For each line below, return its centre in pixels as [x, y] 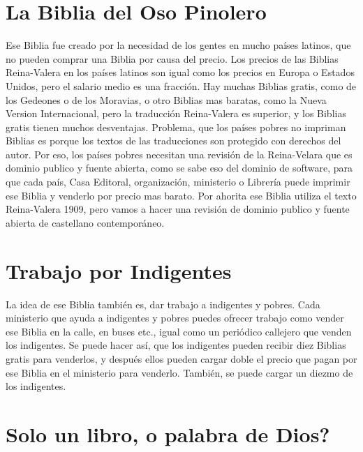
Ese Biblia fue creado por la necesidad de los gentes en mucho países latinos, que [178, 45]
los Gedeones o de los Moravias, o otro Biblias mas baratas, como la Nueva [166, 99]
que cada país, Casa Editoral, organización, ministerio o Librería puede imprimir [178, 182]
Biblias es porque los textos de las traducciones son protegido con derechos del [173, 141]
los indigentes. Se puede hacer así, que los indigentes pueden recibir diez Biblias [176, 345]
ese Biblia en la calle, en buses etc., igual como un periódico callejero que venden [179, 331]
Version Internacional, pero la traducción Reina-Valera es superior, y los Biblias [176, 113]
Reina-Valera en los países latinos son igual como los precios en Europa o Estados [180, 72]
